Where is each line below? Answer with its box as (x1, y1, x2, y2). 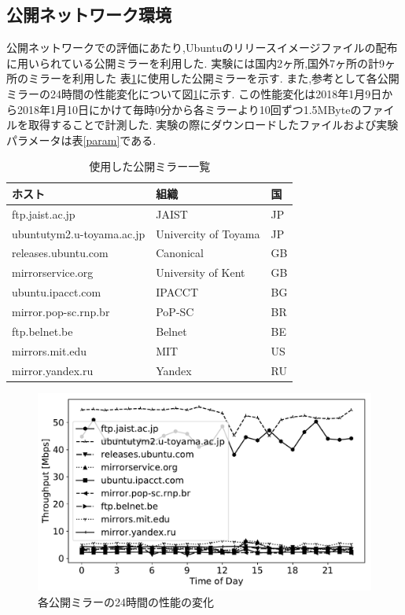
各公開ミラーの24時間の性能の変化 (38, 593, 214, 609)
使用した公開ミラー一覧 (89, 158, 211, 175)
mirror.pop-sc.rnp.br (12, 304, 110, 320)
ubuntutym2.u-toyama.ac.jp (12, 225, 145, 241)
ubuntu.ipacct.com (12, 284, 101, 300)
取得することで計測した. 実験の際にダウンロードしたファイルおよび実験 (28, 116, 399, 133)
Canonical (156, 245, 204, 261)
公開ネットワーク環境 (6, 2, 171, 27)
